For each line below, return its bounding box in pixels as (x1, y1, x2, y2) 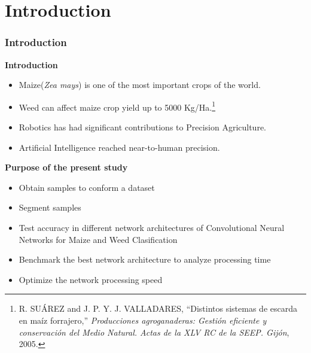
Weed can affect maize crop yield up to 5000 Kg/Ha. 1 (19, 99, 216, 113)
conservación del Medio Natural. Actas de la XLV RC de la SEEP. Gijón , (19, 325, 289, 338)
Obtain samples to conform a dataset (19, 181, 155, 193)
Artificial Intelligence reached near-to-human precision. (19, 141, 220, 153)
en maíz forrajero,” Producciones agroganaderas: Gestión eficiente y (19, 314, 267, 326)
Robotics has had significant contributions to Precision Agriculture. (19, 121, 266, 133)
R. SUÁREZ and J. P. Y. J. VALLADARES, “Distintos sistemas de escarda (19, 302, 298, 315)
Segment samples (19, 201, 81, 214)
